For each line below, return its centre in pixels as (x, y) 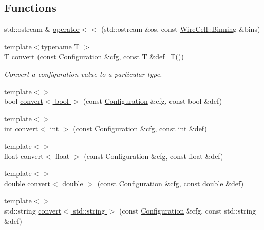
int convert (21, 128)
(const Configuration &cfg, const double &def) (171, 183)
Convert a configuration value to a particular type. (83, 73)
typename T (60, 46)
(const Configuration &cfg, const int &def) (140, 128)
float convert (24, 156)
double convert (27, 183)
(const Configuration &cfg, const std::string (188, 210)
